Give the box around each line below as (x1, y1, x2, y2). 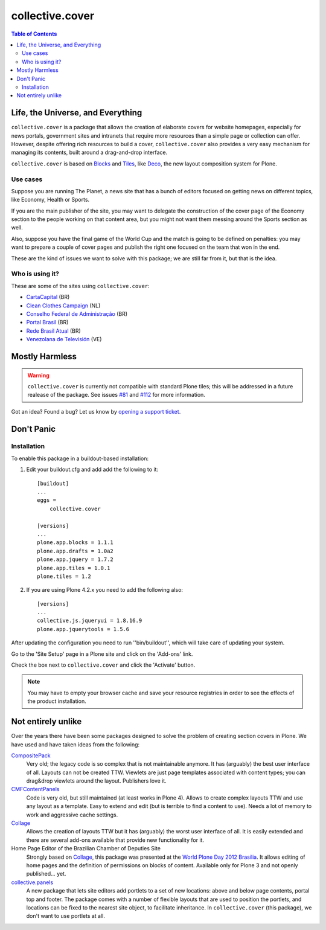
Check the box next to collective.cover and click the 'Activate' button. (11, 661, 196, 669)
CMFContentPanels (11, 786, 60, 793)
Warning (27, 371, 50, 379)
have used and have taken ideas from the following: (11, 740, 140, 748)
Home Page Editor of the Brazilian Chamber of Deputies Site (11, 845, 161, 852)
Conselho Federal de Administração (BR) (26, 310, 128, 317)
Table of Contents (11, 30, 57, 37)
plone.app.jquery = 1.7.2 (37, 556, 114, 563)
